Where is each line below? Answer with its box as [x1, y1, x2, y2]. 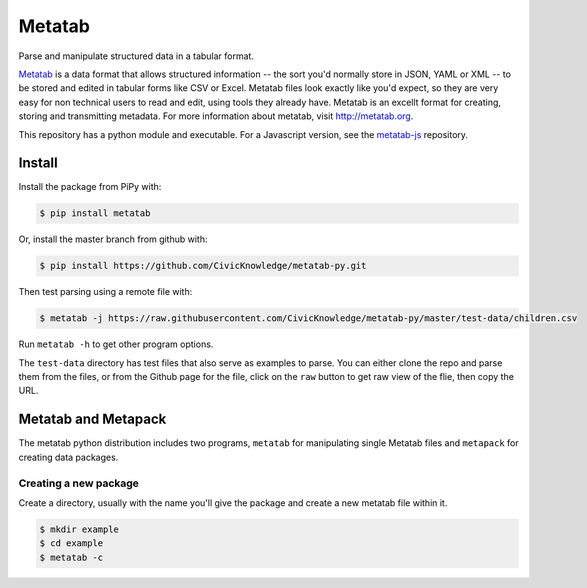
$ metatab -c [39, 551, 104, 563]
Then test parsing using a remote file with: [18, 286, 193, 298]
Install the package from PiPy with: [18, 181, 162, 193]
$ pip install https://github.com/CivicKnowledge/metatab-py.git [39, 260, 367, 272]
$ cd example [39, 538, 104, 549]
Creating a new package [18, 476, 140, 490]
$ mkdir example [39, 523, 120, 535]
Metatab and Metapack [18, 411, 167, 428]
